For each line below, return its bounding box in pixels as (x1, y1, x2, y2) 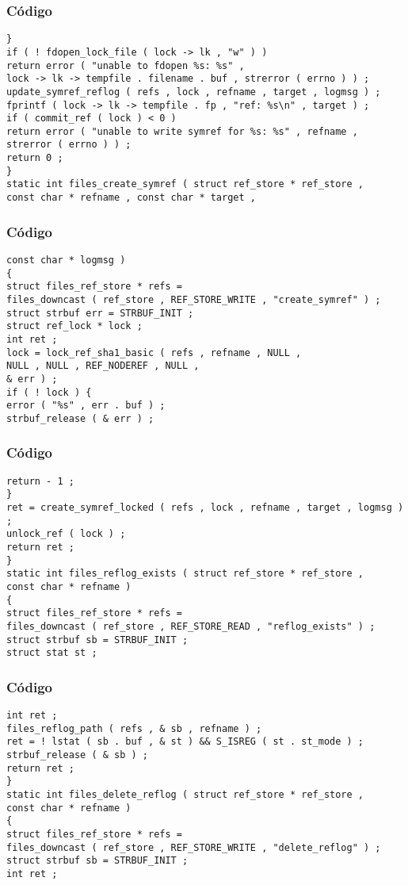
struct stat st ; (6, 647, 97, 659)
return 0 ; (6, 152, 63, 164)
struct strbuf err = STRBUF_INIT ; (6, 307, 194, 319)
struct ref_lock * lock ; (6, 320, 143, 332)
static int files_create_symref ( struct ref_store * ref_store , (6, 178, 364, 190)
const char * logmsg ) (6, 254, 126, 266)
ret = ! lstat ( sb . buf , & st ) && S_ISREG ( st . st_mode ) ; (6, 736, 364, 748)
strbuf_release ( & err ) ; (6, 412, 154, 424)
